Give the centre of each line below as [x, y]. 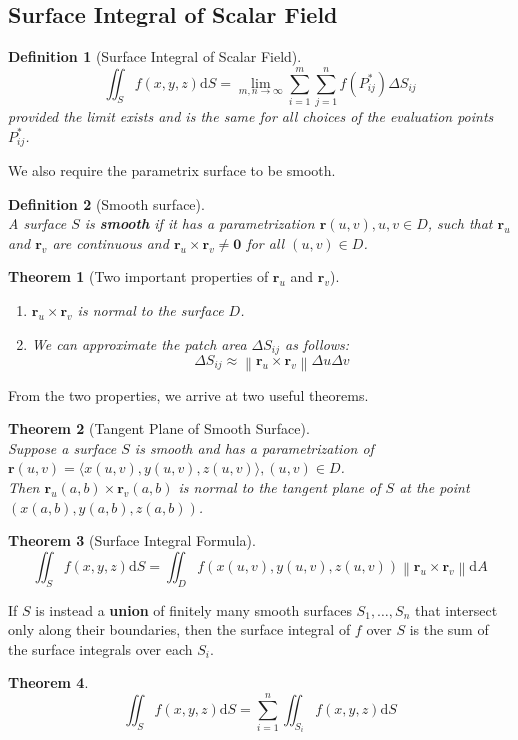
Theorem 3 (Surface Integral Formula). [132, 540]
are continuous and [110, 242]
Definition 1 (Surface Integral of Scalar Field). [155, 56]
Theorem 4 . [48, 682]
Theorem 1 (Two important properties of [138, 276]
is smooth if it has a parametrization [199, 223]
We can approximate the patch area [139, 343]
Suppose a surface [62, 447]
